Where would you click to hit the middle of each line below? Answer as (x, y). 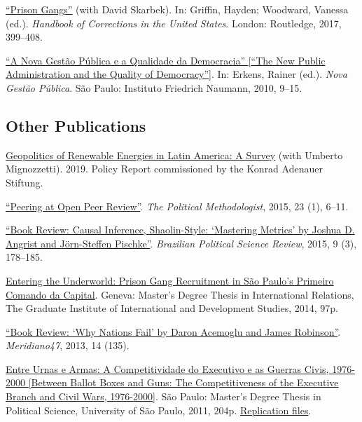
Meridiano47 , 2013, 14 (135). (68, 345)
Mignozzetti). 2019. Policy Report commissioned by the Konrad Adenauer (164, 169)
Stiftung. (25, 182)
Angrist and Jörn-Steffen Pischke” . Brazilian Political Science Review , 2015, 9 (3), (181, 243)
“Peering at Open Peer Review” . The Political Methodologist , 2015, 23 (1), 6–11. (177, 206)
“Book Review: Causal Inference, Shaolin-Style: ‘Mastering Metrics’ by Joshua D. (180, 230)
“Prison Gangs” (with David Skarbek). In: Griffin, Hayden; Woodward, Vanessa (177, 9)
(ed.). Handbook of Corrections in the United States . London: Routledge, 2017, (174, 23)
